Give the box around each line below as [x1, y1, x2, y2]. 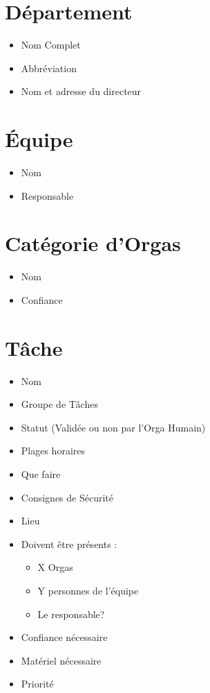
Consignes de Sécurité [21, 490, 113, 504]
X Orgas [37, 560, 73, 574]
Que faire [21, 467, 61, 481]
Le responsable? [37, 606, 105, 621]
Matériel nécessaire [21, 653, 102, 667]
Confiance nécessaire [21, 630, 108, 644]
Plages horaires [21, 443, 86, 458]
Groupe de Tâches [21, 397, 98, 411]
